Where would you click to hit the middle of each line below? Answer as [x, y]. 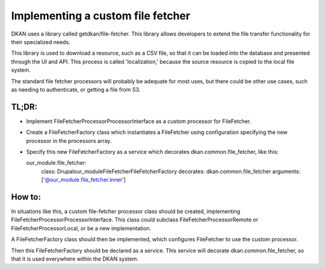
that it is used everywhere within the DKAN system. [75, 259]
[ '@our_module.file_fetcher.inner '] [84, 180]
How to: [26, 197]
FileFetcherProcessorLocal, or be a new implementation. [81, 228]
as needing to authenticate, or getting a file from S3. [76, 89]
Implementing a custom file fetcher [101, 16]
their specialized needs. [41, 42]
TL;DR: [24, 106]
